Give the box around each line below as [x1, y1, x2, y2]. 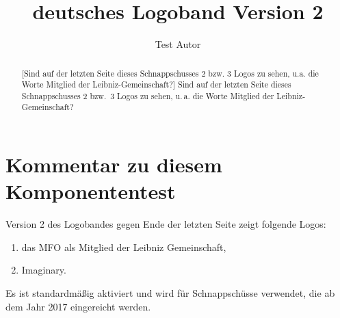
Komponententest [5, 177, 176, 205]
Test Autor [155, 37, 201, 51]
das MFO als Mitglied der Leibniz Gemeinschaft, [21, 239, 226, 254]
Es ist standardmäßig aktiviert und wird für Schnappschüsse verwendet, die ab [5, 286, 335, 300]
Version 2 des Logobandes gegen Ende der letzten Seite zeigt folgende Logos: [5, 217, 326, 231]
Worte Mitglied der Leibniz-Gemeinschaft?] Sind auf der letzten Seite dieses [21, 79, 291, 90]
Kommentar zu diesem [5, 150, 222, 178]
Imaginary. [21, 263, 66, 277]
